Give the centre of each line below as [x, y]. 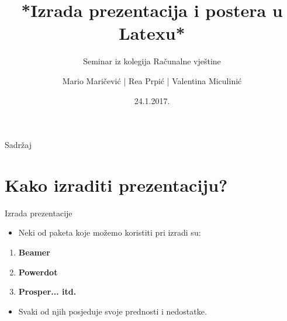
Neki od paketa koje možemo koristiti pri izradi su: [110, 232]
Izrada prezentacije [39, 213]
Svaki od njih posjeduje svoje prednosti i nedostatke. [113, 311]
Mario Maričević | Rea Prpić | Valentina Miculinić [152, 80]
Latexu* [152, 33]
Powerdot [38, 272]
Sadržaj [18, 145]
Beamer [34, 252]
